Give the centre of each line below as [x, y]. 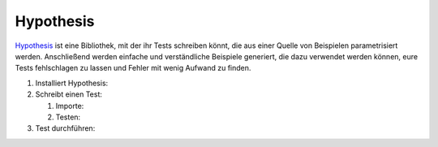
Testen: [68, 117]
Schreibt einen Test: [69, 94]
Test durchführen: [65, 128]
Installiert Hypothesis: [72, 83]
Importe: [70, 106]
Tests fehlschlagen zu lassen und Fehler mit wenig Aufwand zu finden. [133, 68]
